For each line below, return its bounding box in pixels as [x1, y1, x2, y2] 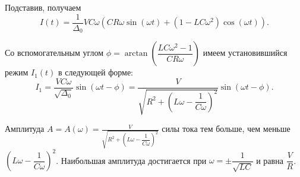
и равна [256, 154, 283, 166]
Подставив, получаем [5, 1, 81, 13]
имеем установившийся [203, 46, 288, 59]
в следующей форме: [58, 66, 134, 78]
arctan [124, 49, 148, 58]
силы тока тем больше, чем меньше [162, 122, 290, 135]
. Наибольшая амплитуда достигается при [56, 154, 207, 166]
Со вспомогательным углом [5, 46, 104, 59]
